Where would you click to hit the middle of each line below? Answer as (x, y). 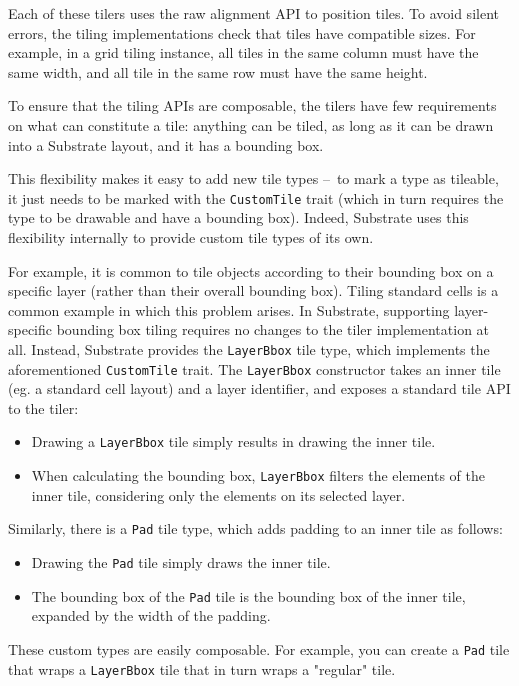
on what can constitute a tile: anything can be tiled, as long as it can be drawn (251, 124)
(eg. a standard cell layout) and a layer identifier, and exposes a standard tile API (259, 388)
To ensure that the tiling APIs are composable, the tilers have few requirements (252, 105)
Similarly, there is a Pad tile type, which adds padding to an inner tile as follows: (255, 528)
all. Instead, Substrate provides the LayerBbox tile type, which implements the (249, 348)
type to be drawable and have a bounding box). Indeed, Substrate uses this (238, 217)
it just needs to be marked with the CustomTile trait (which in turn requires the (256, 197)
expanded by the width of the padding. (151, 615)
